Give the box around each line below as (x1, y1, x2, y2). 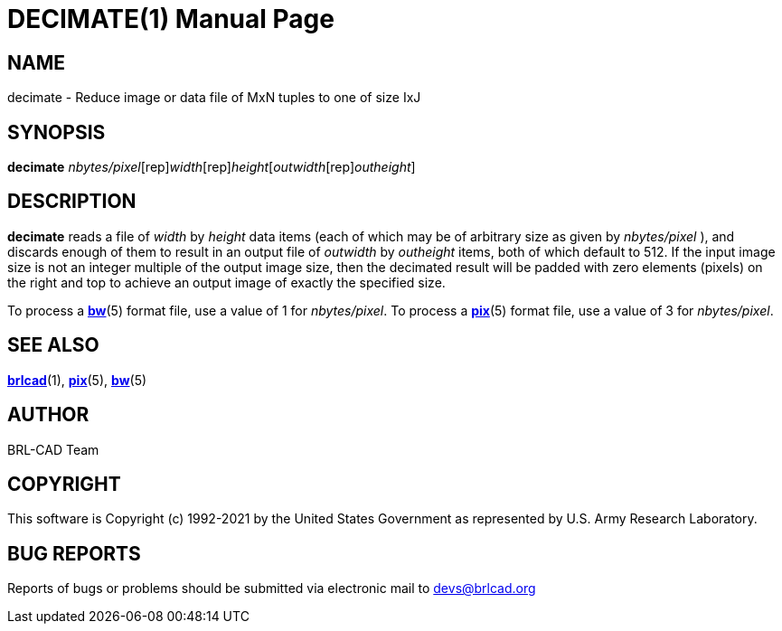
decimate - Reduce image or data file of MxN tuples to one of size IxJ (7, 89, 421, 106)
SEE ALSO (7, 334, 99, 357)
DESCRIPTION (7, 190, 137, 213)
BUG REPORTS (7, 542, 141, 565)
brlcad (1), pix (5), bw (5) (7, 372, 147, 388)
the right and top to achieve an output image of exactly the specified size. (7, 274, 446, 290)
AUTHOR (7, 403, 90, 427)
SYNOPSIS (7, 120, 106, 144)
